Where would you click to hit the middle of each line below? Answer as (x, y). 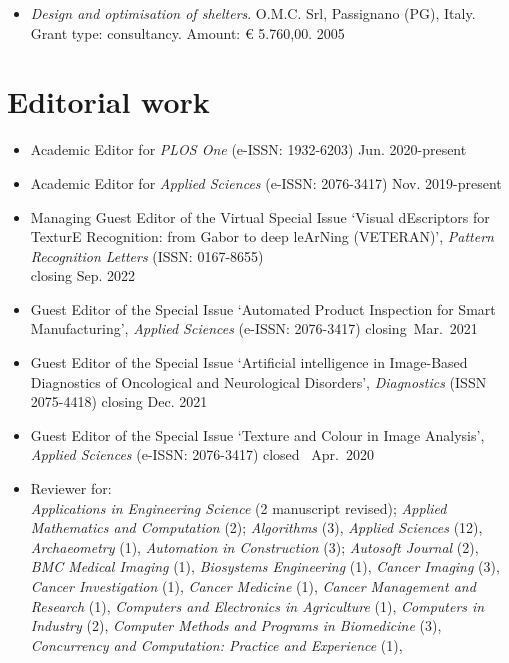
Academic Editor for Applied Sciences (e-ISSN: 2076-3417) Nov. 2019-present (266, 182)
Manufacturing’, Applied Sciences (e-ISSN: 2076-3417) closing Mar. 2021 (254, 328)
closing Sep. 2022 (83, 275)
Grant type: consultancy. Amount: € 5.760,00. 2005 (187, 32)
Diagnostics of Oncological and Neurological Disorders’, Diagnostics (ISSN (258, 381)
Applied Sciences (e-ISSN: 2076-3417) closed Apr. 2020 (202, 454)
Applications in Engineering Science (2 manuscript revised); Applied (238, 507)
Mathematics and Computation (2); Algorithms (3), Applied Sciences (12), (256, 527)
